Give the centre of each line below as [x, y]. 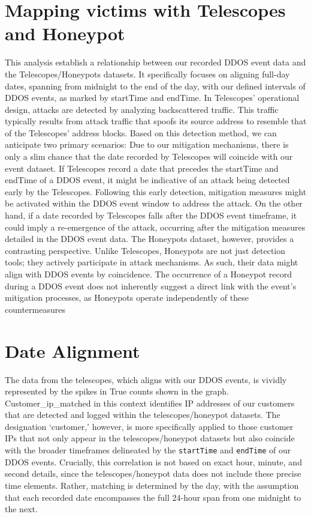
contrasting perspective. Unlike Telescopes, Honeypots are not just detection [145, 250]
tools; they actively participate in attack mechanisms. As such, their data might [152, 262]
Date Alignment [73, 350]
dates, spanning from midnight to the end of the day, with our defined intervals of [155, 86]
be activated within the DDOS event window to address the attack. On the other [154, 203]
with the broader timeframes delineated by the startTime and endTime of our [148, 450]
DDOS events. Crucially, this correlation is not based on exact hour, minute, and [153, 461]
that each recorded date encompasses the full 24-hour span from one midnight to [153, 497]
